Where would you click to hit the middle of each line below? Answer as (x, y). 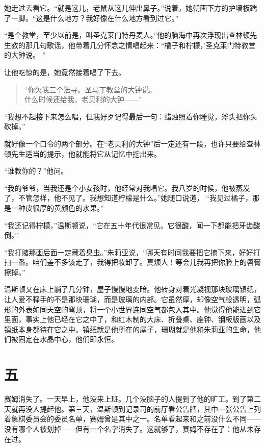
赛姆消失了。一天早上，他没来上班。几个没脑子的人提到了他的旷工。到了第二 (132, 399)
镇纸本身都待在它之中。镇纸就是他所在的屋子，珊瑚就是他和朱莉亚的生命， (129, 329)
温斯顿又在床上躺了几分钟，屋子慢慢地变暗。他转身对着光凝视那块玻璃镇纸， (132, 289)
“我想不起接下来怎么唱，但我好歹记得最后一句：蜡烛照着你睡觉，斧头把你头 (131, 116)
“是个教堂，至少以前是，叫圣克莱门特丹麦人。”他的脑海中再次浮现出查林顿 (127, 35)
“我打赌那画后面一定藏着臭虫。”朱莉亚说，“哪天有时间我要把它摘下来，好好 (129, 252)
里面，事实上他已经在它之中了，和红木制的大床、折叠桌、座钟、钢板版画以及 (132, 319)
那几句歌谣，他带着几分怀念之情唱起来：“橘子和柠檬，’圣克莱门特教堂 (140, 45)
